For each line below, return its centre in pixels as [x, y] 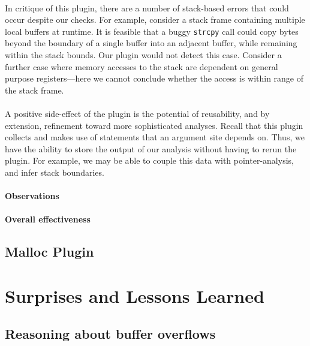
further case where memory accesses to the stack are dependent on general [142, 66]
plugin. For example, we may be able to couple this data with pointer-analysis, [149, 160]
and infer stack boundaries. [55, 172]
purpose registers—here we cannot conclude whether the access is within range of [154, 78]
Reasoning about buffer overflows [110, 334]
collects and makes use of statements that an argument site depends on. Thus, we [155, 137]
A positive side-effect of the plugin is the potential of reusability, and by [137, 113]
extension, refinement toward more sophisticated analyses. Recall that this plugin [154, 125]
